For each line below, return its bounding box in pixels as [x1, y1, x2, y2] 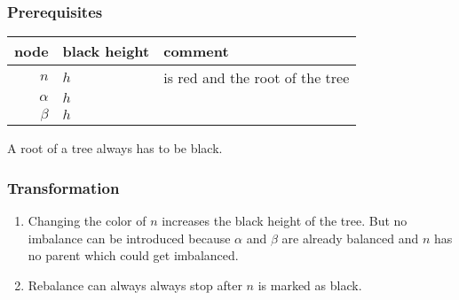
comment [163, 41, 229, 62]
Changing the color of [28, 212, 146, 230]
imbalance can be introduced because [28, 228, 231, 247]
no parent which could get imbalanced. [28, 246, 239, 265]
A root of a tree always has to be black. [7, 139, 223, 158]
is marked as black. [257, 275, 362, 294]
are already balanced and [281, 228, 419, 247]
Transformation [7, 176, 120, 198]
